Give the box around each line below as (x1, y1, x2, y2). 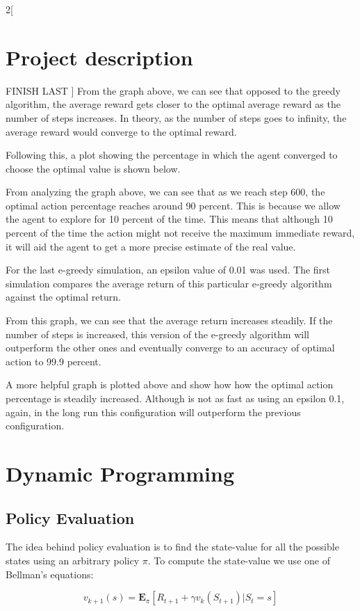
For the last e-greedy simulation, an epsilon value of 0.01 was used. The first (6, 262, 331, 277)
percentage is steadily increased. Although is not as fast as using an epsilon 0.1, (6, 391, 345, 405)
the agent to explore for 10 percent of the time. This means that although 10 (6, 212, 333, 226)
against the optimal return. (6, 289, 121, 304)
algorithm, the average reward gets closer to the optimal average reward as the (6, 97, 341, 111)
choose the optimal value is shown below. (6, 161, 181, 175)
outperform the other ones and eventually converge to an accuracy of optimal (6, 340, 335, 355)
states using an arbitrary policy (6, 553, 140, 567)
